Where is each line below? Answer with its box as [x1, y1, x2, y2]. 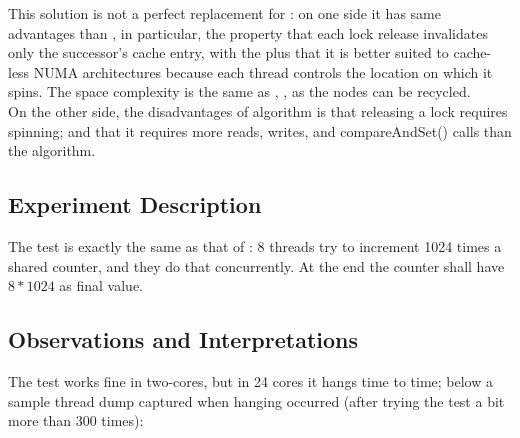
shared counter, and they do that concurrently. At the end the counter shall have [8, 255, 505, 276]
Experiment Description [8, 189, 262, 220]
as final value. [59, 275, 144, 296]
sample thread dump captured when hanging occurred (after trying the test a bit [8, 390, 505, 411]
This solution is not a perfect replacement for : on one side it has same [8, 3, 441, 23]
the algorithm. [8, 140, 96, 161]
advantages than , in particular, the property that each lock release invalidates [8, 22, 488, 43]
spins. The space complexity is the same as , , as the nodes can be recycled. [8, 81, 471, 102]
